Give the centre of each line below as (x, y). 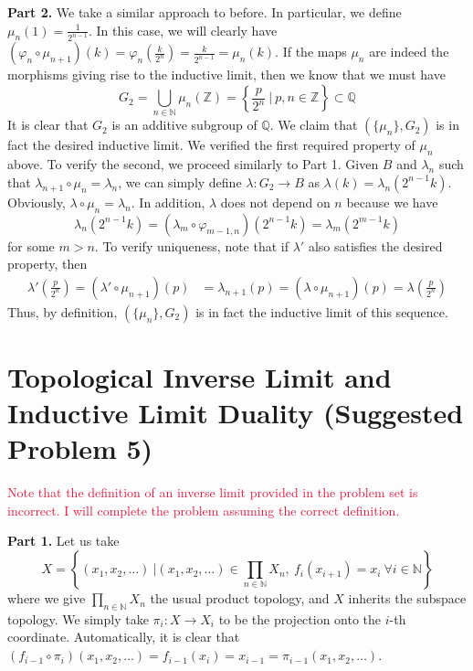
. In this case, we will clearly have (183, 30)
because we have (392, 202)
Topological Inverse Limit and (200, 376)
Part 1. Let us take (63, 541)
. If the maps (311, 52)
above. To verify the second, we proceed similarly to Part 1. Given (193, 164)
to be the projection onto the (300, 618)
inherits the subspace (407, 598)
